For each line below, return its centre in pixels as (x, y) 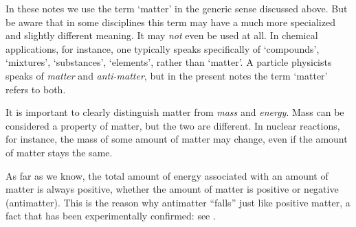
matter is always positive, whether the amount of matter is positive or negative (172, 189)
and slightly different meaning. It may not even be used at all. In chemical (162, 35)
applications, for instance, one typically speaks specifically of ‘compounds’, (163, 48)
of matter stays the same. (59, 152)
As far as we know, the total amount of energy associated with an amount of (167, 175)
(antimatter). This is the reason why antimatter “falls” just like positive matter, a (178, 202)
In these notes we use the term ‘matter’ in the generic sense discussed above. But (177, 8)
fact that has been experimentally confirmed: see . (111, 216)
